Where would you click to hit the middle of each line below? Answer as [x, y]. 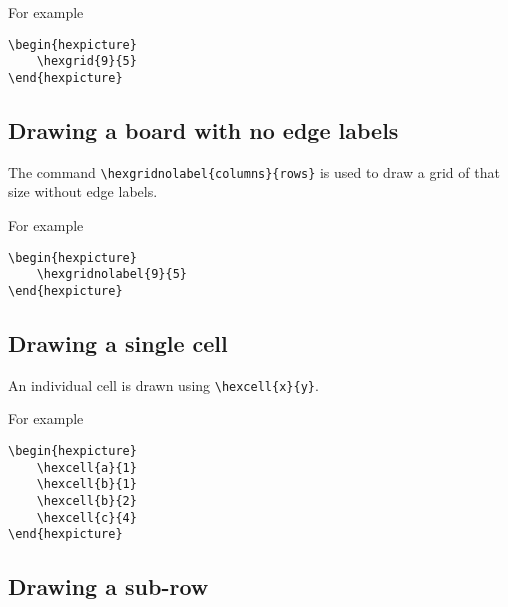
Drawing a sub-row [108, 586]
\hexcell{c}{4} [86, 517]
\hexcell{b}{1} [86, 484]
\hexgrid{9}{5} [86, 61]
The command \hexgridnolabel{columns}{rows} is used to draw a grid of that [254, 171]
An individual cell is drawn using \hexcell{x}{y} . [163, 384]
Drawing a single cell [118, 342]
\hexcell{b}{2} [86, 501]
